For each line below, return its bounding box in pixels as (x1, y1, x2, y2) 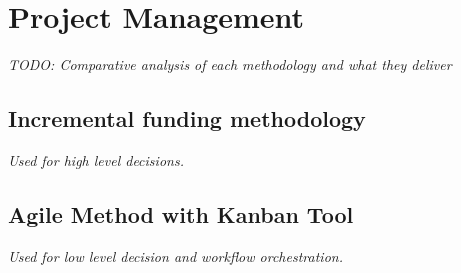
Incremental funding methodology (8, 103, 366, 134)
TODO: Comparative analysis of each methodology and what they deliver (8, 54, 452, 75)
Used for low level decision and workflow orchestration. (8, 245, 343, 266)
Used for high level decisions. (8, 149, 184, 170)
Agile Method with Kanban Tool (8, 198, 354, 229)
